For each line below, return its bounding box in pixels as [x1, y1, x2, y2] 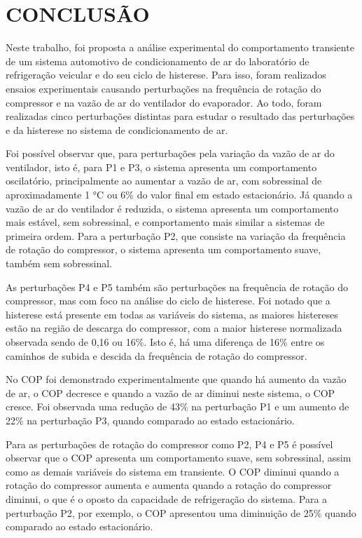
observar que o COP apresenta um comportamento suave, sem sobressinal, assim [6, 450, 351, 465]
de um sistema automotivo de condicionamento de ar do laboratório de [6, 53, 309, 68]
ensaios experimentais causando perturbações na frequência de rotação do [6, 81, 321, 95]
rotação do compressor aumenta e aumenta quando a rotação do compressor [6, 478, 332, 492]
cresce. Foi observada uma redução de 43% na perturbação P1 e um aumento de [6, 399, 349, 414]
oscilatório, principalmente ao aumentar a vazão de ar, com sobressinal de [6, 173, 322, 188]
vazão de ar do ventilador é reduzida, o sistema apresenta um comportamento [6, 201, 339, 215]
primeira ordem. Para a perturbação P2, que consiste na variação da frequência [6, 228, 346, 243]
